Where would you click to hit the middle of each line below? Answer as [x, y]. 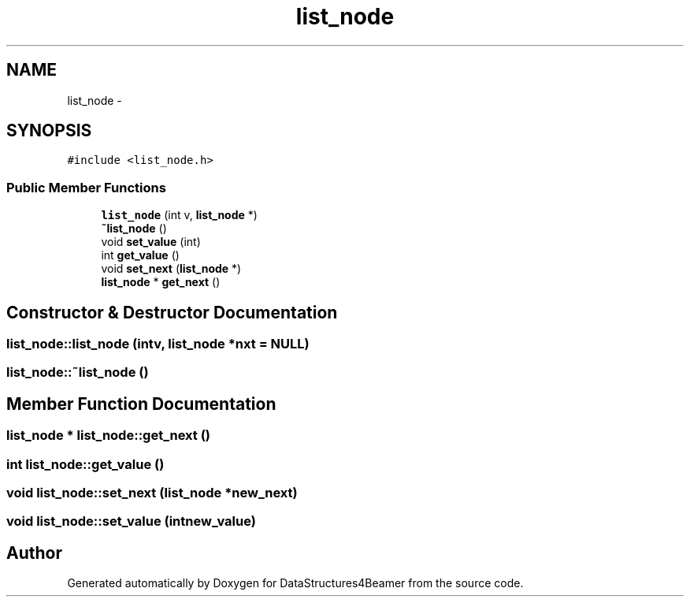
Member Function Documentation [141, 404]
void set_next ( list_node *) [171, 269]
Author [34, 553]
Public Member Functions [86, 187]
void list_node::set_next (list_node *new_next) [152, 493]
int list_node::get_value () [85, 464]
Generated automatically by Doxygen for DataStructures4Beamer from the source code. [295, 583]
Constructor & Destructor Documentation [172, 312]
